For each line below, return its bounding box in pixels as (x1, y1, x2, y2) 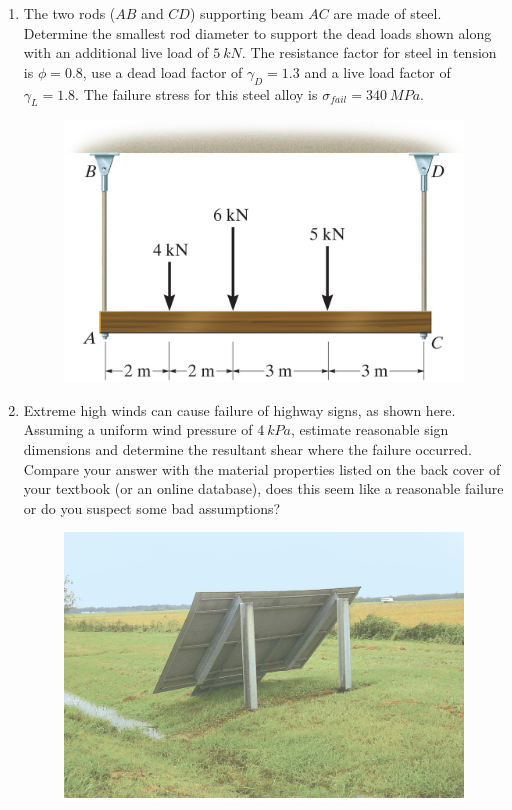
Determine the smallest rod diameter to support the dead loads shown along (23, 22, 492, 43)
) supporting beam (189, 3, 304, 23)
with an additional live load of (23, 42, 209, 63)
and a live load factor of (304, 61, 451, 82)
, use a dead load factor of (82, 61, 243, 82)
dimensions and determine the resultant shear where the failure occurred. (23, 439, 472, 459)
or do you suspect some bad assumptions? (23, 497, 281, 518)
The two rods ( (23, 3, 116, 23)
